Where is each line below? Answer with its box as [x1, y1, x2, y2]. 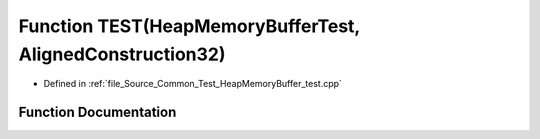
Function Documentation [18, 104, 177, 121]
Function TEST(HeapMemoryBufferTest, [18, 15, 360, 37]
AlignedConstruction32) [18, 43, 226, 65]
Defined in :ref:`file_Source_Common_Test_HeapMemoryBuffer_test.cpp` [43, 78, 342, 90]
